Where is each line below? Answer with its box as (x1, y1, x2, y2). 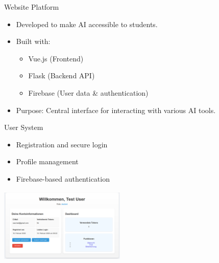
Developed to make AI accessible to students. (16, 18, 158, 29)
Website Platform (4, 2, 59, 12)
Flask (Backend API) (28, 70, 95, 81)
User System (4, 122, 43, 133)
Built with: (16, 36, 51, 47)
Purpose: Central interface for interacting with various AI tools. (16, 104, 216, 115)
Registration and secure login (16, 139, 108, 149)
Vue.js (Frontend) (28, 53, 84, 63)
